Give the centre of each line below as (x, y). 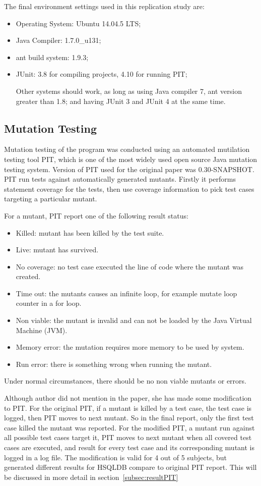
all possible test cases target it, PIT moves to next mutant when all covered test (128, 437)
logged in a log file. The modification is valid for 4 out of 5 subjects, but (116, 457)
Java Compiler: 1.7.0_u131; (58, 40)
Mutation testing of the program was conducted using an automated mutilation (127, 149)
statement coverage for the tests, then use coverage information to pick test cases (129, 188)
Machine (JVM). (42, 330)
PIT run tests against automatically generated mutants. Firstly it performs (120, 179)
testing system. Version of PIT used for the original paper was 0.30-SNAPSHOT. (129, 169)
